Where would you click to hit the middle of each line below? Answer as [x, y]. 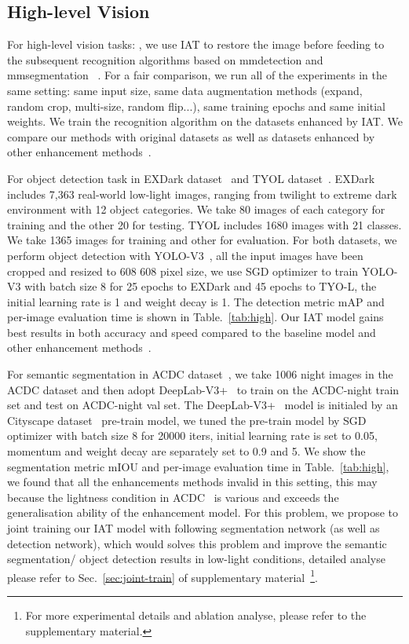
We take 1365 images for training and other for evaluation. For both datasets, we [202, 240]
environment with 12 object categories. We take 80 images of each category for [196, 209]
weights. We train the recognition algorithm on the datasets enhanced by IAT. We [205, 121]
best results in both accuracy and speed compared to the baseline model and [192, 332]
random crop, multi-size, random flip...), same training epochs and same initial [196, 106]
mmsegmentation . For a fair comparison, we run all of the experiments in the [197, 75]
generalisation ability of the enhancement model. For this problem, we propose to [203, 512]
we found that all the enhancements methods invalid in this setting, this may [192, 482]
